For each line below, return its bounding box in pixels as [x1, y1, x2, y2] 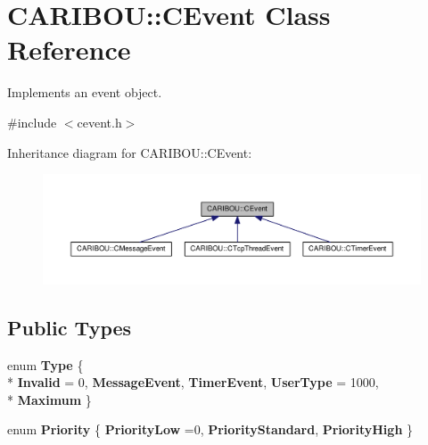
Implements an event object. [7, 83, 162, 102]
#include [7, 112, 57, 131]
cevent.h [77, 112, 122, 131]
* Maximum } [7, 390, 92, 408]
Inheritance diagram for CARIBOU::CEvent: [7, 143, 252, 161]
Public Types [7, 313, 132, 341]
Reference [7, 31, 131, 68]
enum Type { [7, 355, 84, 374]
